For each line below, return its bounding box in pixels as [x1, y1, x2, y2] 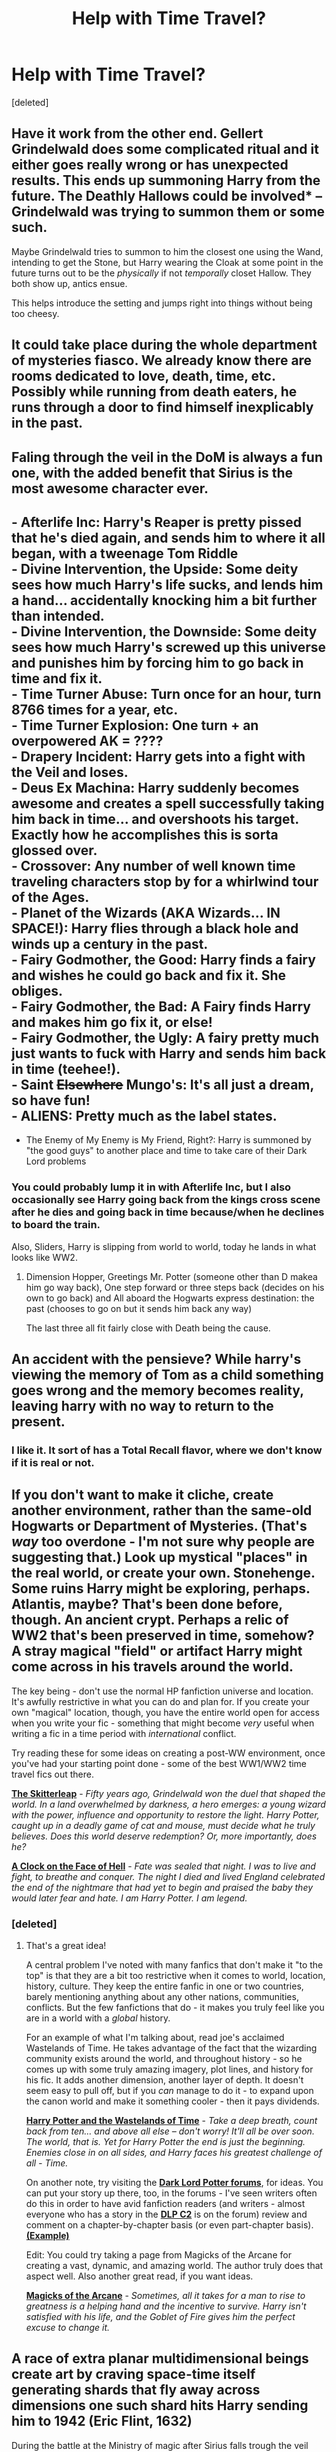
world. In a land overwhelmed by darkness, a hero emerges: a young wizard [11, 1798, 326, 1810]
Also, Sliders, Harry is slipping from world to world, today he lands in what [11, 1240, 317, 1252]
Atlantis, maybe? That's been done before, [11, 1596, 283, 1613]
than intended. [11, 607, 105, 624]
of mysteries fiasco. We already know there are [11, 352, 313, 369]
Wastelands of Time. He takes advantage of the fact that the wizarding [25, 2042, 318, 2054]
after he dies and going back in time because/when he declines [11, 1205, 325, 1219]
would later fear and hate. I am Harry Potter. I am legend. [11, 1892, 248, 1904]
